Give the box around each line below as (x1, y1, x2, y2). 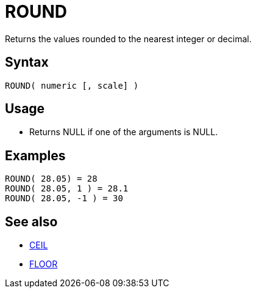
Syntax (5, 54, 49, 70)
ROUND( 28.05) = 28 (5, 174, 98, 184)
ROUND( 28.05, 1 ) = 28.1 (5, 184, 129, 194)
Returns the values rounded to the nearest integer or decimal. (5, 33, 252, 44)
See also (5, 213, 58, 229)
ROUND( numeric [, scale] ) (5, 80, 139, 91)
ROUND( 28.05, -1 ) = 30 (5, 193, 123, 204)
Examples (5, 147, 66, 163)
